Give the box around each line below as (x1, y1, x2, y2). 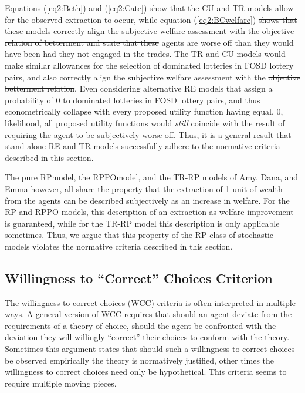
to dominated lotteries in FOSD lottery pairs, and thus (63, 93, 260, 106)
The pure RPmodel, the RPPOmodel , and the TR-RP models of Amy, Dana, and (5, 171, 299, 183)
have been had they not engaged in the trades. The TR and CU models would (5, 48, 286, 60)
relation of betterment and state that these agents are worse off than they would (5, 36, 294, 48)
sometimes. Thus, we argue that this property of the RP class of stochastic (5, 229, 274, 241)
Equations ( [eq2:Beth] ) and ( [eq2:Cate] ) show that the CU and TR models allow (5, 2, 294, 14)
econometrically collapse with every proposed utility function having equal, (5, 105, 274, 117)
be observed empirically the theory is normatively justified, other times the (5, 354, 274, 366)
